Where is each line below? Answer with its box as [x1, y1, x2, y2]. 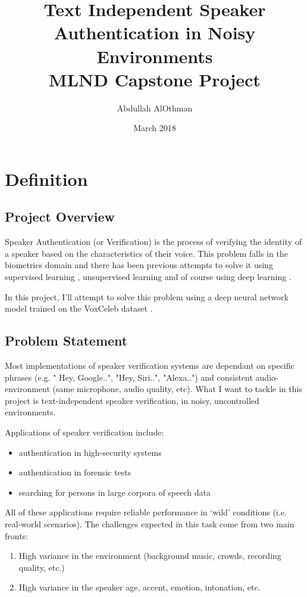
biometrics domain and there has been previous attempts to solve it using [5, 259, 273, 271]
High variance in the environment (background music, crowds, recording [18, 549, 281, 562]
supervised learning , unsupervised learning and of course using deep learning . [5, 270, 292, 283]
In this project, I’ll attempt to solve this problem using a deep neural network [5, 290, 289, 303]
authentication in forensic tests [18, 466, 131, 478]
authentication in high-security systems [18, 446, 162, 458]
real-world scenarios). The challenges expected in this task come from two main [5, 517, 295, 530]
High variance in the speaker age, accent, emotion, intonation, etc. [18, 581, 261, 593]
